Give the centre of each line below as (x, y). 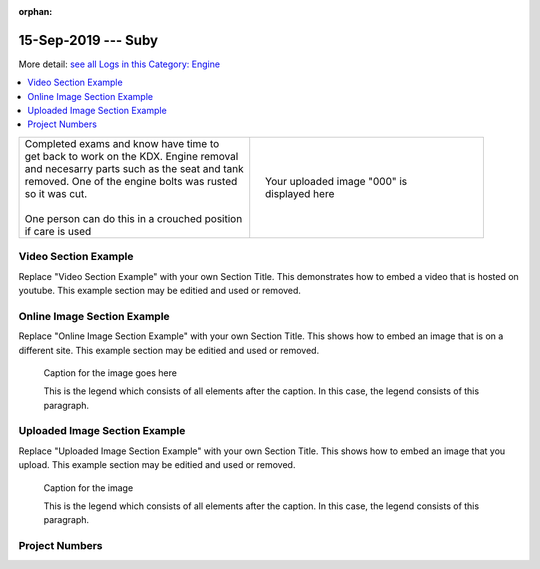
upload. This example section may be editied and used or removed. (157, 465)
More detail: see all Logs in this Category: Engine (119, 64)
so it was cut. (56, 193)
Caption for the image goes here (110, 372)
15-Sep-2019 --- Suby (88, 40)
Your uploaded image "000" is (336, 181)
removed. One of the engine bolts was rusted (131, 181)
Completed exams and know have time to (122, 143)
